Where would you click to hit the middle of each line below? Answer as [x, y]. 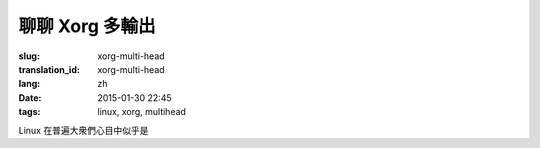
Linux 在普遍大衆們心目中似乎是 [83, 130]
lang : [29, 84]
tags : [29, 112]
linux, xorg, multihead [142, 112]
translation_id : [49, 69]
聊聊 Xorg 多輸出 [87, 26]
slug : [29, 56]
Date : [30, 97]
